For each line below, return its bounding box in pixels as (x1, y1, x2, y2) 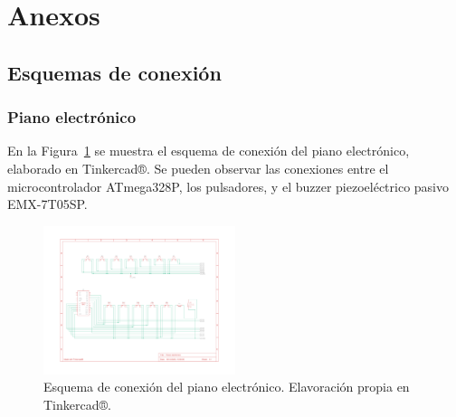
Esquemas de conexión (7, 58, 222, 86)
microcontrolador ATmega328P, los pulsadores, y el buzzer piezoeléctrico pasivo (7, 176, 449, 195)
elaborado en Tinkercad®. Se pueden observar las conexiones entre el (7, 158, 389, 177)
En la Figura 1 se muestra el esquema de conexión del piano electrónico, (7, 141, 410, 160)
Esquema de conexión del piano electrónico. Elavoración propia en (43, 377, 410, 396)
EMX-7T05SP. (7, 194, 88, 213)
